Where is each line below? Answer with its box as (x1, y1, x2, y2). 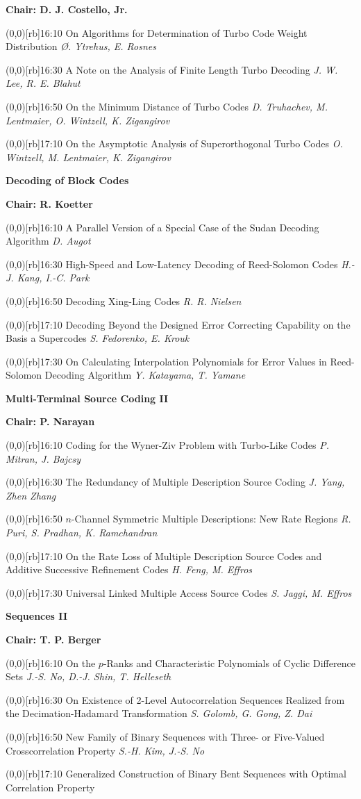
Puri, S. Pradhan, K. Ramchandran (6, 525, 158, 540)
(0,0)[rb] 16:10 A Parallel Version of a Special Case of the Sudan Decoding (6, 220, 319, 234)
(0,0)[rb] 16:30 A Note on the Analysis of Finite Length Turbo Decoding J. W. (6, 62, 338, 76)
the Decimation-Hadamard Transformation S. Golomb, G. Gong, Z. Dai (6, 706, 312, 720)
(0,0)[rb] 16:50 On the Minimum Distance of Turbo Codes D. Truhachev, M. (6, 99, 328, 113)
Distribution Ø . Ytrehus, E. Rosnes (6, 39, 156, 53)
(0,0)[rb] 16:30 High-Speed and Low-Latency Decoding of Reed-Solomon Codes (6, 256, 338, 271)
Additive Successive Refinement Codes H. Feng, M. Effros (6, 562, 253, 577)
